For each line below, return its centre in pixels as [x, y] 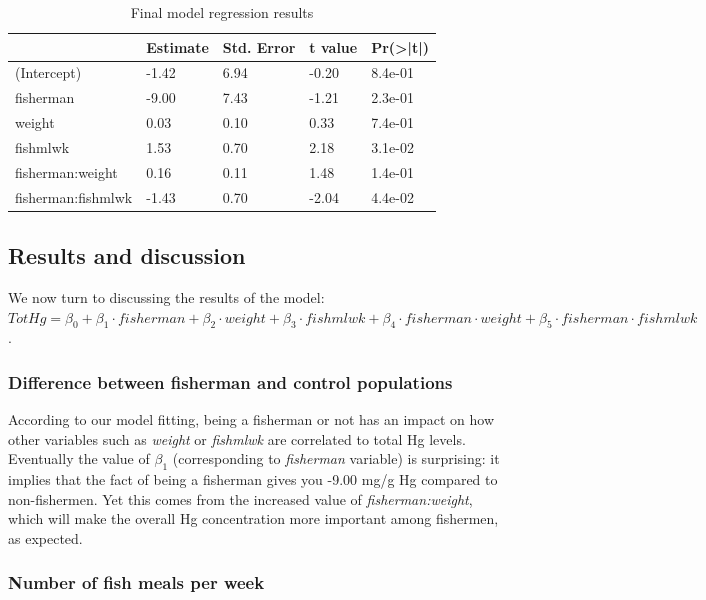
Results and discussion [127, 255]
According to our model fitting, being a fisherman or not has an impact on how [251, 419]
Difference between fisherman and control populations [230, 381]
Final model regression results [222, 12]
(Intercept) [48, 72]
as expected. [45, 537]
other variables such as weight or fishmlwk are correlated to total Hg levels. [237, 438]
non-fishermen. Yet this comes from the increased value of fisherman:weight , [240, 498]
